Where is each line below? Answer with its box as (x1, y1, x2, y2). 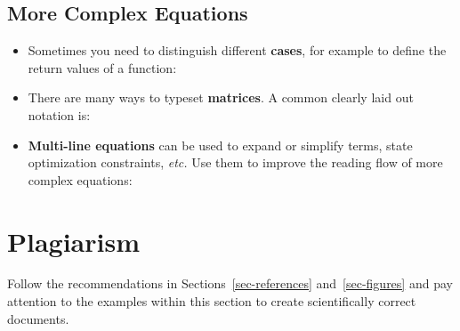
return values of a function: (28, 58, 177, 77)
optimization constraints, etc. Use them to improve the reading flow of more (28, 153, 443, 172)
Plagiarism (7, 222, 141, 259)
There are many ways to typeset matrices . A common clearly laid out (28, 88, 414, 107)
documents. (7, 309, 69, 327)
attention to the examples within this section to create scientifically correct (7, 292, 416, 311)
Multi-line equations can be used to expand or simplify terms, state (28, 135, 413, 154)
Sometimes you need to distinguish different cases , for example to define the (28, 41, 447, 60)
